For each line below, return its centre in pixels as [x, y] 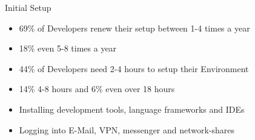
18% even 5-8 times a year [68, 48]
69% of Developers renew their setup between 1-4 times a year [134, 28]
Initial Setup [28, 7]
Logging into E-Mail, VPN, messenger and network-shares [127, 129]
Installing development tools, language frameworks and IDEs [132, 109]
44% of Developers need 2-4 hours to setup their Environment [134, 68]
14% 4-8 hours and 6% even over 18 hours [97, 89]
